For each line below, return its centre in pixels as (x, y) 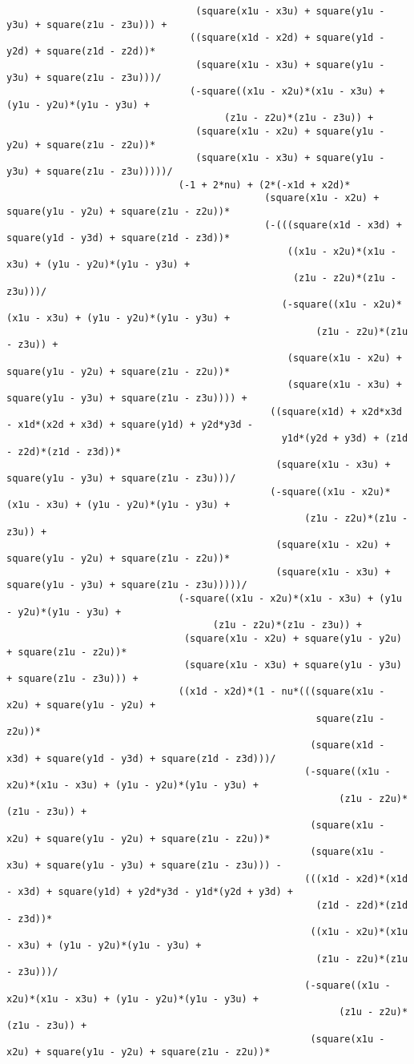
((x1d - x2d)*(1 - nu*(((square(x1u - (281, 692)
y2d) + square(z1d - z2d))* (81, 51)
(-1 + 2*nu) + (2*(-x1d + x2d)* (264, 185)
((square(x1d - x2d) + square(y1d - (287, 38)
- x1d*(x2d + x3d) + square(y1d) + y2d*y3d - (130, 425)
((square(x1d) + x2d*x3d (336, 411)
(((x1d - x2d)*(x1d (356, 879)
